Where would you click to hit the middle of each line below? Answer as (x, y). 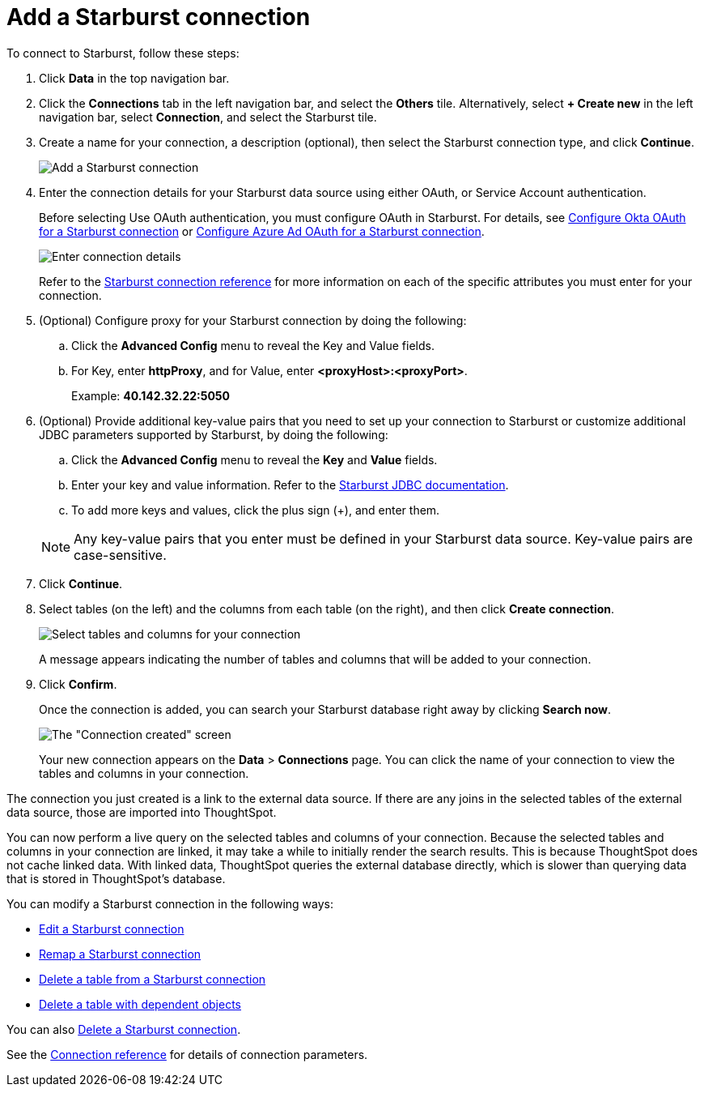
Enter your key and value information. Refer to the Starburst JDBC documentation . (290, 485)
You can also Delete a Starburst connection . (124, 1029)
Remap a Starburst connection (120, 954)
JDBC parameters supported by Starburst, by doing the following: (214, 434)
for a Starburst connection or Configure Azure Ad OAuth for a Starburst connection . (262, 231)
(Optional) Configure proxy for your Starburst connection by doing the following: (253, 320)
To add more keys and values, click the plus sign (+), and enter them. (256, 510)
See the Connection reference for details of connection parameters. (187, 1054)
